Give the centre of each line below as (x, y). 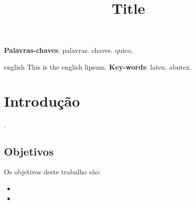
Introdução (42, 101)
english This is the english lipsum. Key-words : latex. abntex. (98, 66)
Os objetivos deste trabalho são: (52, 172)
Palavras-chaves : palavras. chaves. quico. (69, 50)
